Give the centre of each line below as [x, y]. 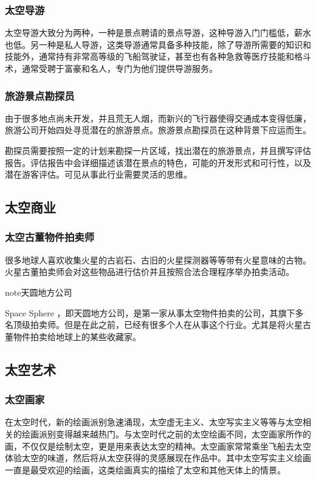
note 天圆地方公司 [39, 292]
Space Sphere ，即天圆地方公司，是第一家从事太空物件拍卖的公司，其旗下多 [154, 312]
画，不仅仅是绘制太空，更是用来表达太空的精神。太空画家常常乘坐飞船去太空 [158, 446]
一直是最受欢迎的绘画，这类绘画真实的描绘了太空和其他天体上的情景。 [145, 469]
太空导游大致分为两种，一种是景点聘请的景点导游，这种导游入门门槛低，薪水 [158, 33]
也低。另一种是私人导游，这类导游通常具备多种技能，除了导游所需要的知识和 [158, 44]
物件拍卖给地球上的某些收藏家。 [77, 336]
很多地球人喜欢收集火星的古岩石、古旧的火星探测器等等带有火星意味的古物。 [158, 259]
